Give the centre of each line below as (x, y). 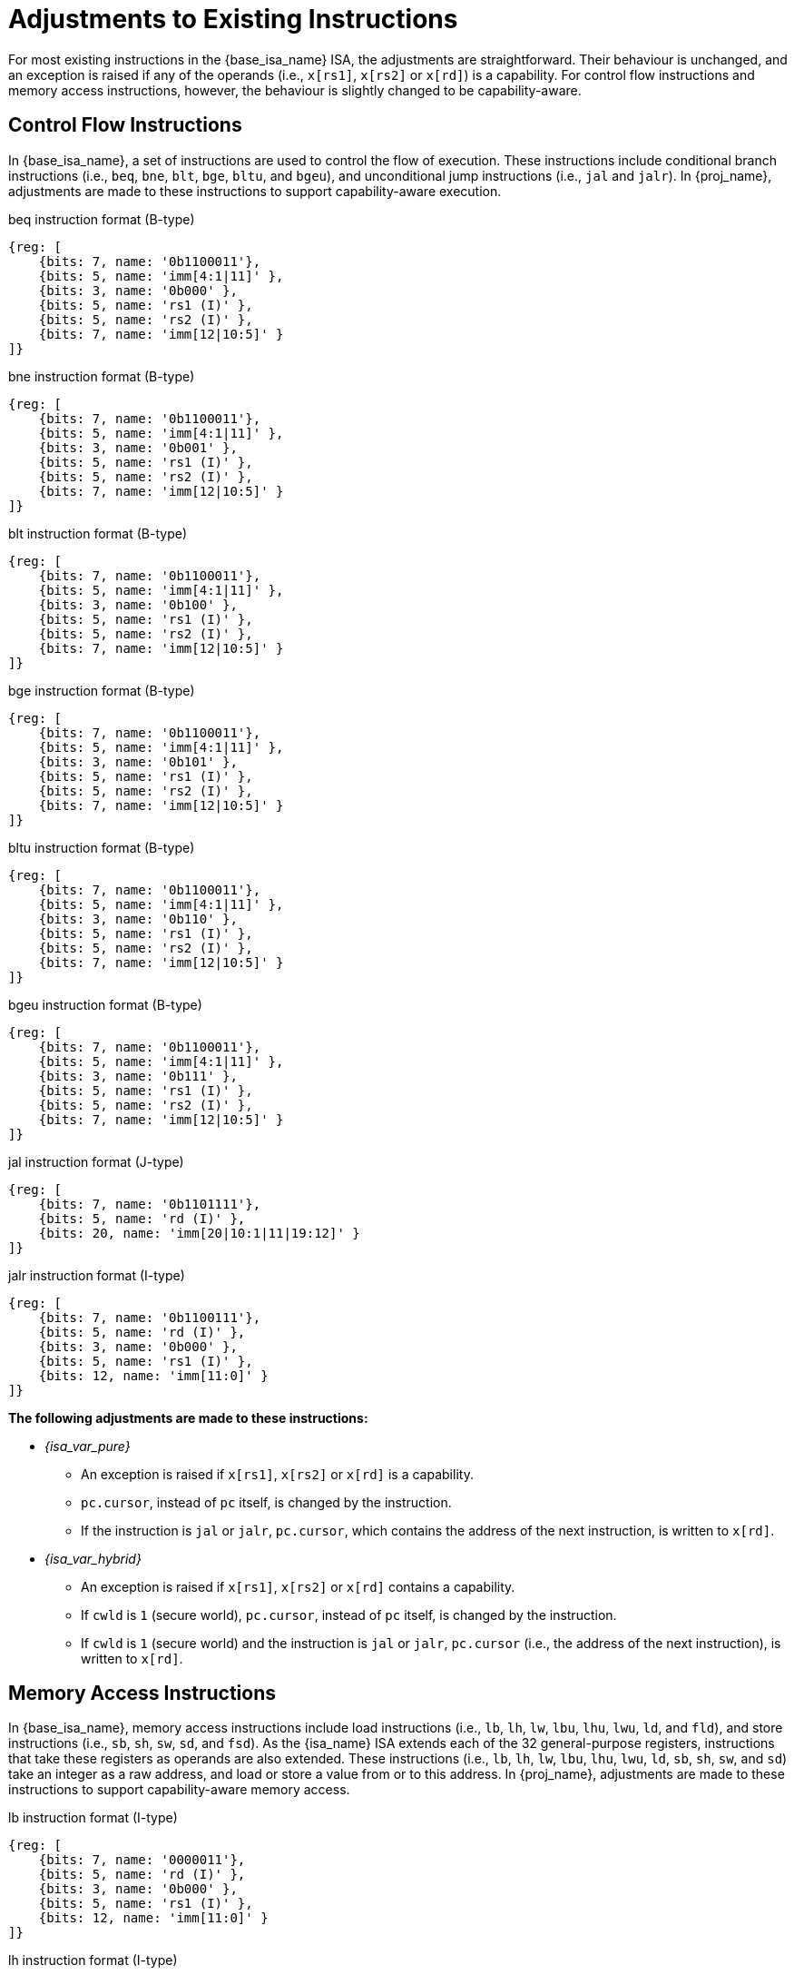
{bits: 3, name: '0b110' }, (138, 918)
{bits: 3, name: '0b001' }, (138, 447)
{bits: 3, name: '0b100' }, (138, 604)
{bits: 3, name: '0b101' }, (138, 761)
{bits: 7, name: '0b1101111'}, (150, 1204)
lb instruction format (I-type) (93, 1818)
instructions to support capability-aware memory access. (179, 1790)
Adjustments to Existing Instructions (233, 19)
